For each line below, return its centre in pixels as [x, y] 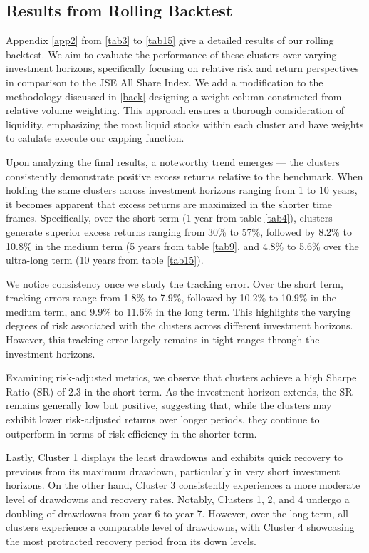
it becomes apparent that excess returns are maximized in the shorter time [169, 203]
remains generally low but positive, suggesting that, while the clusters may [169, 405]
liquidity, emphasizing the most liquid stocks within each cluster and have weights [185, 124]
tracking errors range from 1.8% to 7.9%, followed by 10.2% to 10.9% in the [171, 298]
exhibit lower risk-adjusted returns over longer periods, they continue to [163, 419]
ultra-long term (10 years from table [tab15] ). [105, 260]
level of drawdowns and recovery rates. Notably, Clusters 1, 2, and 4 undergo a [178, 499]
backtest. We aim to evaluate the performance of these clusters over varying [171, 54]
